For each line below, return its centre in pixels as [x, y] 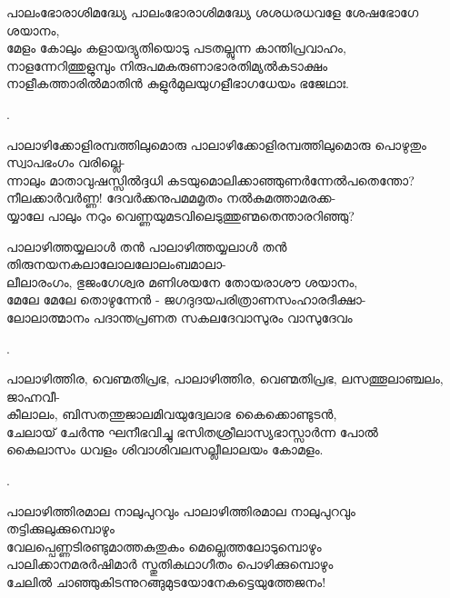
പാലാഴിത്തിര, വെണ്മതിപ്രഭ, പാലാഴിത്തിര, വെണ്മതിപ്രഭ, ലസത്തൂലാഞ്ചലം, [225, 379]
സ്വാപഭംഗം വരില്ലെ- [66, 162]
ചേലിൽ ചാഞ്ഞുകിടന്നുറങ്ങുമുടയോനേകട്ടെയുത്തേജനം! [166, 582]
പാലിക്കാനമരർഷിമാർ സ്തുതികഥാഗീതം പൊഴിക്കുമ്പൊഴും [170, 564]
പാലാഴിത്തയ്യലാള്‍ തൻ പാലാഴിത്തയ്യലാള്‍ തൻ [147, 246]
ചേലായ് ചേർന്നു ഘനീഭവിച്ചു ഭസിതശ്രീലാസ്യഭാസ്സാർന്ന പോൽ [192, 431]
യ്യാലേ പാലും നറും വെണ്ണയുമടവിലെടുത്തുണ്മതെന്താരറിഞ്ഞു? [180, 215]
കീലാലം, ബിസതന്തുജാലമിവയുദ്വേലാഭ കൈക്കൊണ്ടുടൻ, [172, 414]
